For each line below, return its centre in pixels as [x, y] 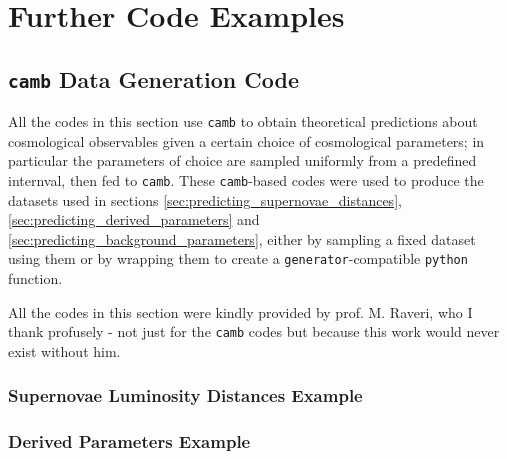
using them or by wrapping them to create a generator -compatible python [238, 258]
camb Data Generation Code [153, 78]
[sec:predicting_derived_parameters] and [134, 219]
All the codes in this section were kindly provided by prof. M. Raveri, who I [240, 311]
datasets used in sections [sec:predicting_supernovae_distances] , [205, 199]
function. [35, 278]
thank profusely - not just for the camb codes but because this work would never [254, 331]
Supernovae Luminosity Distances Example [185, 395]
